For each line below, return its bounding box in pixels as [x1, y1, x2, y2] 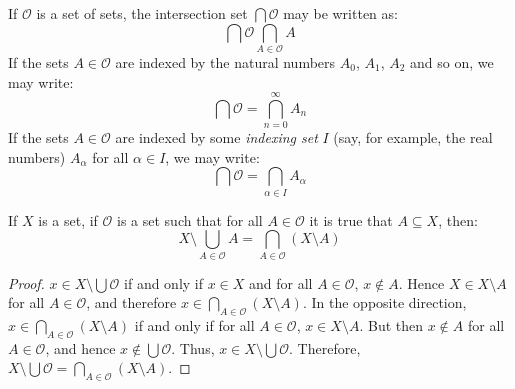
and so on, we [410, 51, 494, 72]
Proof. [8, 272, 45, 293]
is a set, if [38, 209, 98, 230]
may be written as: [283, 3, 398, 23]
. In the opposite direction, [302, 292, 467, 313]
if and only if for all [134, 315, 255, 336]
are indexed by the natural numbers [115, 51, 336, 72]
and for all [249, 272, 313, 293]
